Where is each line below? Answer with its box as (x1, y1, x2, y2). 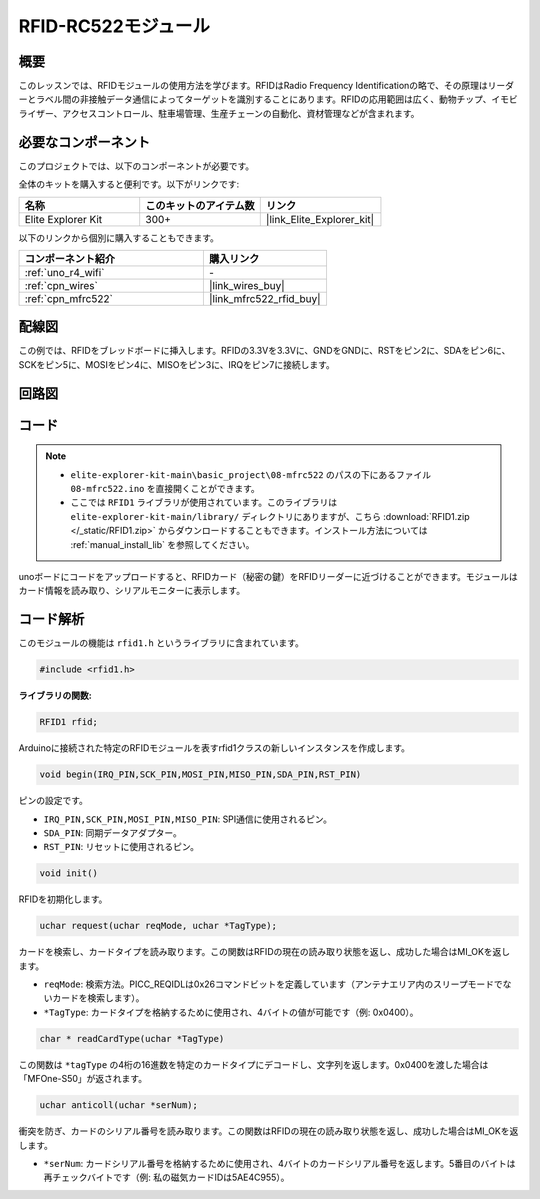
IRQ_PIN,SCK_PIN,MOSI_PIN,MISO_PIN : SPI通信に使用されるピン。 (43, 813, 332, 825)
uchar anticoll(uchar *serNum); (39, 1100, 199, 1111)
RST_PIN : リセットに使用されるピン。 (43, 841, 200, 853)
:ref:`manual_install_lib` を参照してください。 (70, 538, 255, 550)
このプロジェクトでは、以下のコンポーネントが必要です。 (18, 160, 255, 172)
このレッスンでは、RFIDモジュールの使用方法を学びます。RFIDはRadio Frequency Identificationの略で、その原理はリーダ (18, 80, 515, 92)
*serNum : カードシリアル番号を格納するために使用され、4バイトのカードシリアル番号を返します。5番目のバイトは (43, 1157, 516, 1169)
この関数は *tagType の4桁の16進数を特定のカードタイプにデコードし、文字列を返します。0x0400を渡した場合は (18, 1058, 489, 1070)
